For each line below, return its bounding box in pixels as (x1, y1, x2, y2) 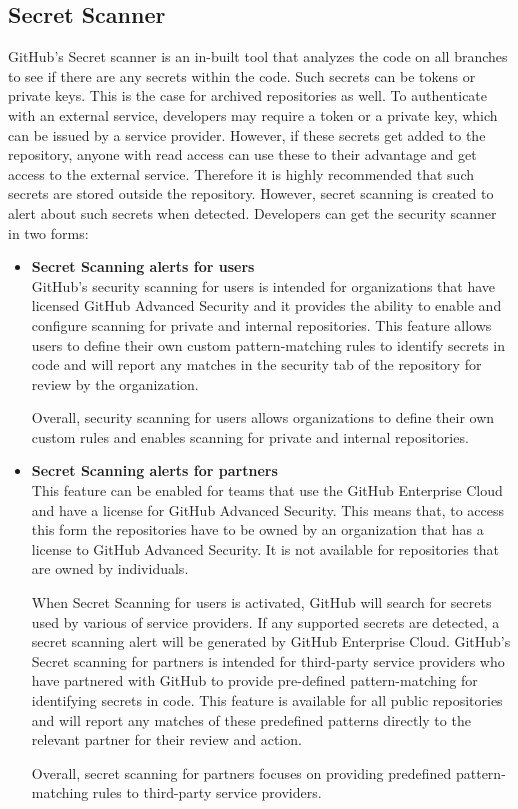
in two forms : (8, 222, 89, 243)
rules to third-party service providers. (92, 782, 322, 803)
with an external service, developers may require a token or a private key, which (8, 104, 498, 125)
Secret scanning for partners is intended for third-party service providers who (31, 650, 505, 671)
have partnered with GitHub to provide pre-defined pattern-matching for (31, 670, 478, 691)
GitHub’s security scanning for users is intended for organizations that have (31, 275, 496, 296)
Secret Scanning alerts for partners (31, 460, 278, 481)
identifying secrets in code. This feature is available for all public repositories (31, 690, 503, 711)
